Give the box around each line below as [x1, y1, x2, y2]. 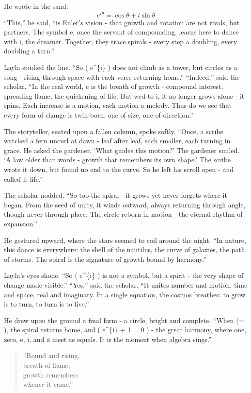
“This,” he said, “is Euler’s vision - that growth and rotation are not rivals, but [4, 17, 240, 27]
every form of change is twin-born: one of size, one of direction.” [4, 110, 193, 120]
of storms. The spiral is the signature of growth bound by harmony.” [4, 254, 206, 264]
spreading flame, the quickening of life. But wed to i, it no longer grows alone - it [4, 90, 245, 101]
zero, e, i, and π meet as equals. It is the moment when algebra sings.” [4, 334, 212, 344]
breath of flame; [23, 360, 70, 370]
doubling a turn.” [4, 46, 55, 56]
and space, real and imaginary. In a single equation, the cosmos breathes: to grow [4, 289, 246, 299]
